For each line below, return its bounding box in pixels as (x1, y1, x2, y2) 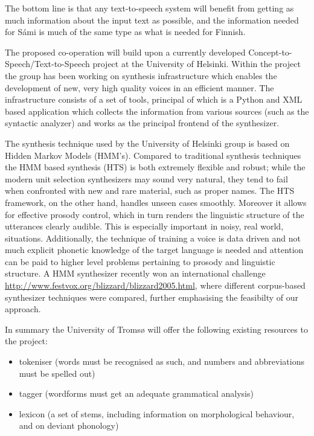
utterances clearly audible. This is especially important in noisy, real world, (5, 220, 284, 232)
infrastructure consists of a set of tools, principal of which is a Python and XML (5, 93, 303, 106)
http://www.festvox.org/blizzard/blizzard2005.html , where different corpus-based (5, 279, 306, 292)
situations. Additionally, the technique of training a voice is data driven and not (5, 231, 301, 244)
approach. (5, 303, 41, 315)
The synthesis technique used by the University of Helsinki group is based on (5, 136, 290, 149)
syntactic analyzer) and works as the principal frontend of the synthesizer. (5, 117, 280, 129)
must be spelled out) (19, 367, 95, 379)
